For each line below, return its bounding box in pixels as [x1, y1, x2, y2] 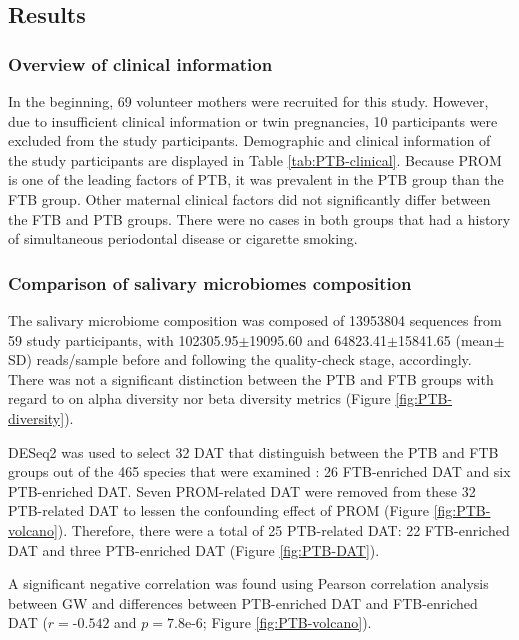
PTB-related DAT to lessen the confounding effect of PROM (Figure [8, 500, 429, 521]
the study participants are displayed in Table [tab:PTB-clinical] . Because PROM [8, 149, 502, 170]
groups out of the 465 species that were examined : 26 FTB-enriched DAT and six [8, 461, 511, 482]
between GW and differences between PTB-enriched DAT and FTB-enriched [8, 592, 478, 613]
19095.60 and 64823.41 [249, 329, 388, 350]
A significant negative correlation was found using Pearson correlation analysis [8, 573, 489, 594]
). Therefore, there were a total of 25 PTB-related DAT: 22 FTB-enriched [57, 519, 510, 540]
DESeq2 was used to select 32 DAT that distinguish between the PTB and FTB [8, 441, 499, 462]
